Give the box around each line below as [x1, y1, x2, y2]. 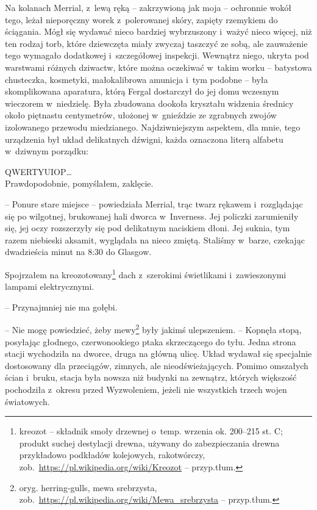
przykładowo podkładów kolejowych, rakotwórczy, [19, 448, 205, 461]
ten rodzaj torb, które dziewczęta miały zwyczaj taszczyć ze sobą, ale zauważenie [5, 37, 308, 49]
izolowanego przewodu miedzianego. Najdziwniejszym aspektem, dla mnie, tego [5, 120, 301, 133]
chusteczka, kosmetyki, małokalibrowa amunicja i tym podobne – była [5, 73, 268, 85]
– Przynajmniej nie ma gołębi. [5, 300, 118, 313]
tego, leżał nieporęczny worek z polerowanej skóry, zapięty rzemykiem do [5, 13, 278, 26]
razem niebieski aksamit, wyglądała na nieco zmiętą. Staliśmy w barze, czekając [5, 233, 305, 246]
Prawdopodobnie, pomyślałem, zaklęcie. [5, 177, 154, 190]
